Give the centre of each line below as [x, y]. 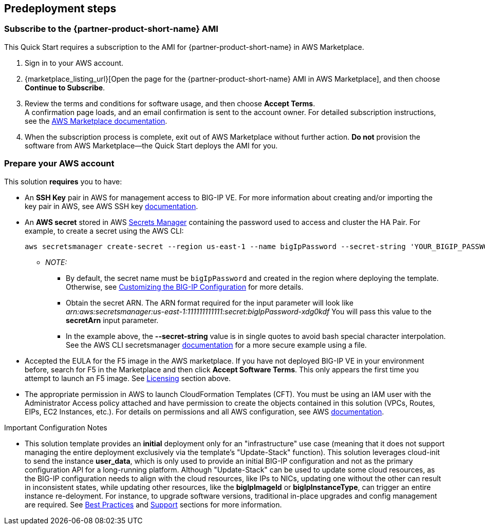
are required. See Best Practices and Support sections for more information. [153, 504]
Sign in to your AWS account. [74, 63]
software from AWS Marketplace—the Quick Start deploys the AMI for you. [151, 145]
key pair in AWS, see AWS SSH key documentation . [111, 206]
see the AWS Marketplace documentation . [96, 121]
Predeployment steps [60, 8]
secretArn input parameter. [112, 320]
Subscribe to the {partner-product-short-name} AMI [111, 29]
